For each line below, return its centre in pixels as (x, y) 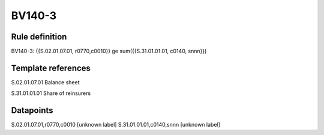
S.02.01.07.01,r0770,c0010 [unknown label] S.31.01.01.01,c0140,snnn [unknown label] (115, 125)
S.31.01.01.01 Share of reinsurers (51, 93)
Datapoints (32, 111)
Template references (51, 68)
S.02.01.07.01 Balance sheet (45, 82)
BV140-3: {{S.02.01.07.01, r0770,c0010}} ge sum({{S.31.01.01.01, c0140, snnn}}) (109, 51)
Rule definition (39, 37)
